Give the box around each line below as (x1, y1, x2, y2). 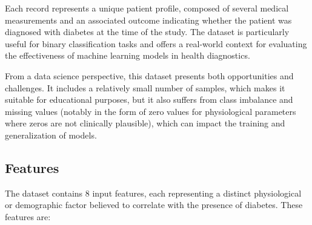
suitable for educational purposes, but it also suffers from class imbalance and (5, 93, 293, 106)
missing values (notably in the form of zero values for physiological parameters (5, 105, 296, 117)
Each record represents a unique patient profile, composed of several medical (5, 2, 289, 14)
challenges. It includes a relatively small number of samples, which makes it (5, 81, 285, 94)
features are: (5, 210, 51, 223)
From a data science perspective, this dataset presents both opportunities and (5, 69, 294, 82)
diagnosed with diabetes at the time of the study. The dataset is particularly (5, 25, 290, 38)
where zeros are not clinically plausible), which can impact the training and (5, 117, 285, 129)
